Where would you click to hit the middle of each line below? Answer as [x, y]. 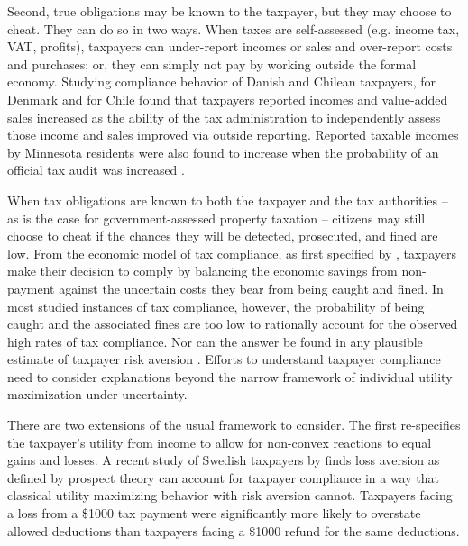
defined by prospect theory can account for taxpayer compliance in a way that [223, 477]
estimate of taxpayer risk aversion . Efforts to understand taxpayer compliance [224, 359]
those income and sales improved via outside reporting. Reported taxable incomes [233, 135]
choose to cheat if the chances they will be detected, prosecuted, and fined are [223, 236]
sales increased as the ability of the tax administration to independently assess [224, 117]
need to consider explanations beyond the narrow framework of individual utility [230, 376]
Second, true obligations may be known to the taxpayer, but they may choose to [229, 11]
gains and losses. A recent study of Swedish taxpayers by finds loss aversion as [224, 460]
